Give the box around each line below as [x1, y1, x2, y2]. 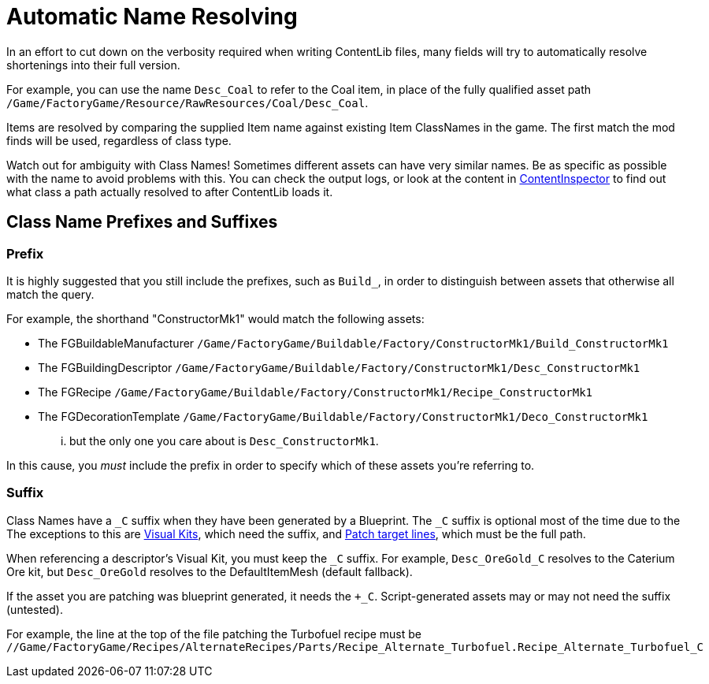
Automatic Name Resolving [6, 3, 298, 30]
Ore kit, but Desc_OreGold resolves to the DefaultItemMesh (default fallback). [6, 564, 413, 578]
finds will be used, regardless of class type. [6, 133, 232, 147]
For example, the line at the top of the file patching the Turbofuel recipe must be [6, 626, 421, 641]
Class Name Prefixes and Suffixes [6, 212, 278, 232]
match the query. [6, 287, 95, 301]
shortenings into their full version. [6, 58, 180, 72]
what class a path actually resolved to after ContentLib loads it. [6, 184, 333, 199]
